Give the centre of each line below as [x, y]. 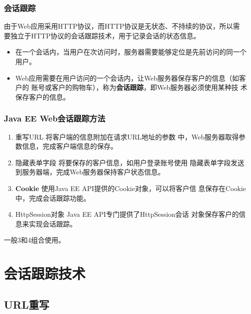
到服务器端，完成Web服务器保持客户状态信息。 [90, 172]
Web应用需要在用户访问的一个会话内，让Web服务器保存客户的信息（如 [127, 78]
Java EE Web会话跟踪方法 [55, 118]
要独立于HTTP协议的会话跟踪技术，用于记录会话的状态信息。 [102, 35]
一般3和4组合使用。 [34, 240]
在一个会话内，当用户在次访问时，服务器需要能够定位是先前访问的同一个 [131, 52]
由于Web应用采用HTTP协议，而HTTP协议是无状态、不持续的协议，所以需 [122, 26]
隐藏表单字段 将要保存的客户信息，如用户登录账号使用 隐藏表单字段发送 [130, 162]
